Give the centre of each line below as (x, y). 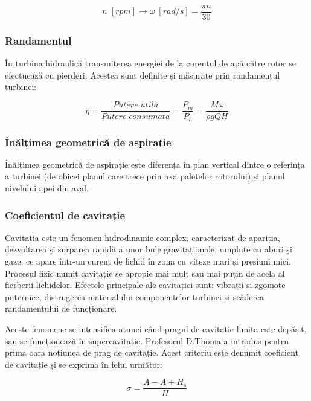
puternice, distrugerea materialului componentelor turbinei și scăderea (135, 296)
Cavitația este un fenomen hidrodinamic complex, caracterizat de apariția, (143, 237)
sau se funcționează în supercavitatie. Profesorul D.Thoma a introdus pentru (147, 340)
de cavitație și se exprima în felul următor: (84, 364)
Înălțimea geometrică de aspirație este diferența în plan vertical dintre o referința (155, 164)
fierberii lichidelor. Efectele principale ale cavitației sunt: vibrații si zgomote (145, 285)
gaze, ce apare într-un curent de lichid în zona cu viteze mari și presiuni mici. (148, 261)
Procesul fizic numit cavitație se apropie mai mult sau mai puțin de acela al (145, 273)
